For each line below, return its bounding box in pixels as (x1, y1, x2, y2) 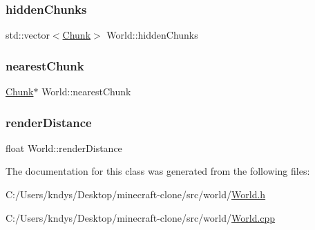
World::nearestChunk (41, 84, 131, 99)
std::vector (6, 28, 50, 42)
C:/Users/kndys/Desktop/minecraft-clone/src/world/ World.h (6, 187, 266, 202)
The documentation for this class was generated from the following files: (6, 164, 310, 178)
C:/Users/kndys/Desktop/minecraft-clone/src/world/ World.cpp (6, 210, 276, 224)
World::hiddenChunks (106, 28, 198, 42)
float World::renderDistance (6, 140, 122, 155)
